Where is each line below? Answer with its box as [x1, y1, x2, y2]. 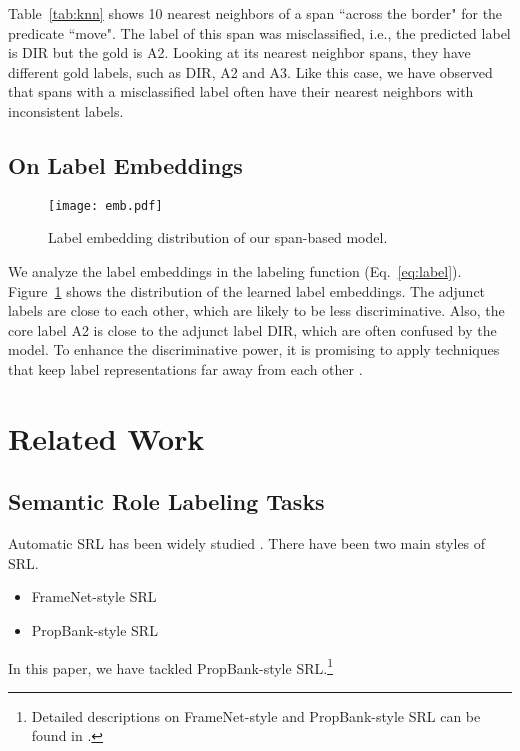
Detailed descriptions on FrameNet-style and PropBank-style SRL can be [31, 705, 481, 726]
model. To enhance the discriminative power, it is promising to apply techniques [8, 339, 500, 360]
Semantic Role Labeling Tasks [8, 486, 325, 517]
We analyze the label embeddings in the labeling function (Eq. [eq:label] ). [8, 261, 462, 282]
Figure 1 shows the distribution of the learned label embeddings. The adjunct [8, 280, 486, 301]
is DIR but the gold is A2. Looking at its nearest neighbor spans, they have [8, 42, 471, 63]
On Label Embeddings [8, 149, 243, 180]
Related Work [8, 417, 205, 458]
